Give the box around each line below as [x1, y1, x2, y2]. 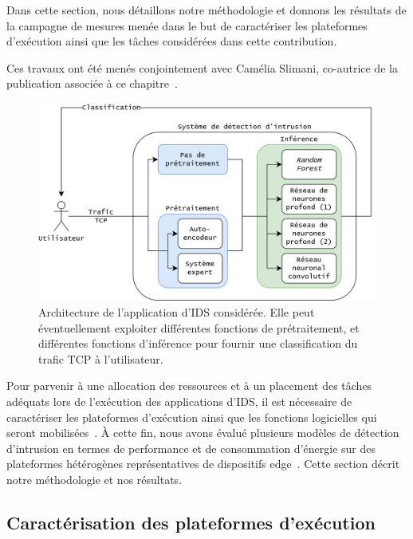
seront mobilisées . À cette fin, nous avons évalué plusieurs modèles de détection [6, 424, 399, 441]
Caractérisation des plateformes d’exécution [6, 509, 376, 534]
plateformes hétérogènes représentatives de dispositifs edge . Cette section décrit [6, 455, 400, 472]
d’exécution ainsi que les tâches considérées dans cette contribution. [6, 33, 337, 49]
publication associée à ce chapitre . [6, 75, 178, 92]
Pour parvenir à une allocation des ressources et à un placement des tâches [6, 377, 372, 394]
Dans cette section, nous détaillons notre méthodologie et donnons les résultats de [6, 2, 407, 18]
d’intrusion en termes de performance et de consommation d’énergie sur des [6, 439, 376, 456]
